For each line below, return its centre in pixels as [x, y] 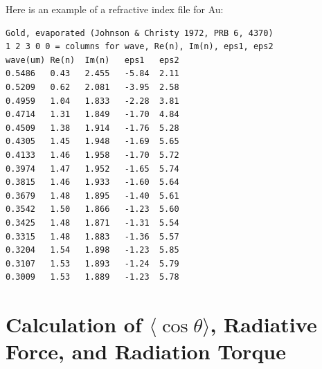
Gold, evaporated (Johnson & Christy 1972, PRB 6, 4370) [140, 33]
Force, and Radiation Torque [146, 351]
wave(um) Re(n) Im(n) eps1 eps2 [92, 60]
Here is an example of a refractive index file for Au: [115, 9]
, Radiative [263, 324]
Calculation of [74, 324]
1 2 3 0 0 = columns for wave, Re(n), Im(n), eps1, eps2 [140, 47]
